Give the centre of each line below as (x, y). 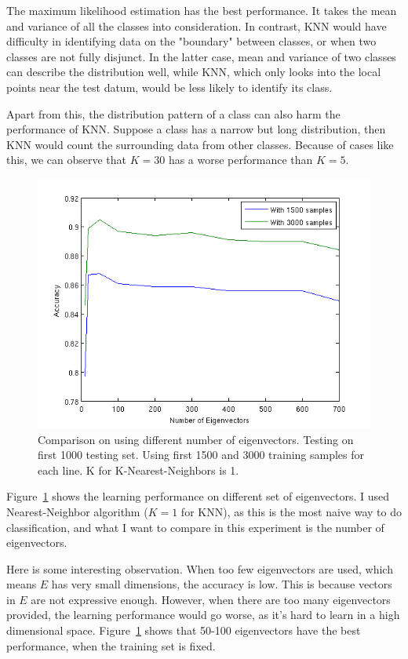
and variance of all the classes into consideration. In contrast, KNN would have (197, 25)
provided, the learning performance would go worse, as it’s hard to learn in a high (203, 615)
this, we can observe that (67, 160)
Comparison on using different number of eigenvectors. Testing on (196, 439)
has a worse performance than (240, 160)
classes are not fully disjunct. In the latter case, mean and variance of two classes (201, 56)
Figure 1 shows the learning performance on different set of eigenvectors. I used (198, 496)
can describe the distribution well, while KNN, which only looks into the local (194, 72)
